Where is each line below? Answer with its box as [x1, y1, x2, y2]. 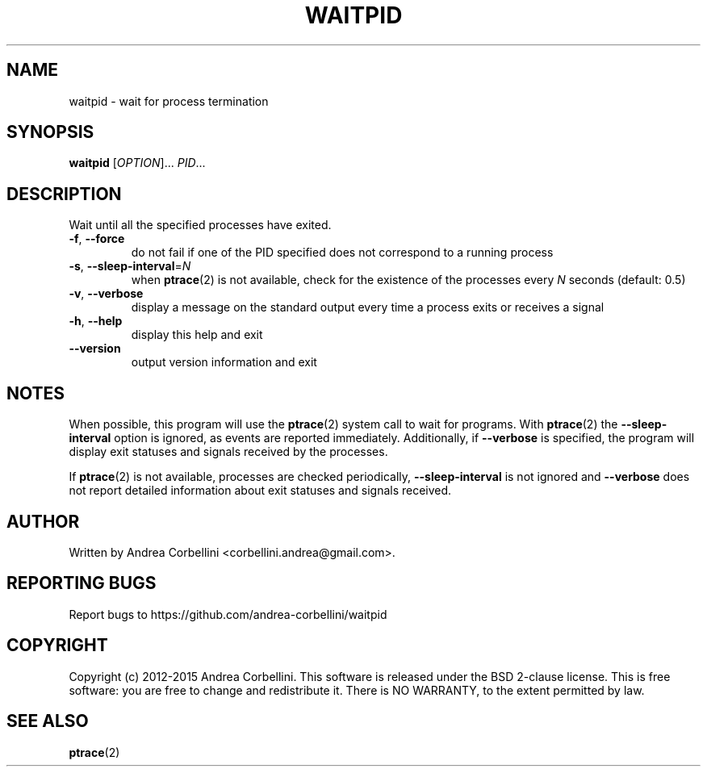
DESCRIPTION [6, 183, 122, 204]
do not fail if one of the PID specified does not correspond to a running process [131, 245, 554, 260]
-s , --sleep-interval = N [69, 259, 191, 274]
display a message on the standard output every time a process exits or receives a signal [131, 300, 605, 315]
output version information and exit [131, 355, 317, 370]
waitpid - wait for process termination [69, 94, 269, 108]
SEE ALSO [6, 711, 89, 732]
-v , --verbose [69, 286, 144, 301]
